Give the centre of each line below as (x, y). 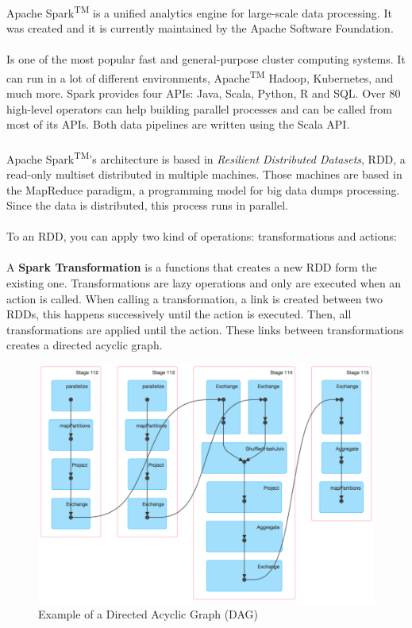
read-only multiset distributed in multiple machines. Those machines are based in (204, 173)
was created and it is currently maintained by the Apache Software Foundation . (200, 28)
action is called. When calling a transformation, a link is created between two (194, 298)
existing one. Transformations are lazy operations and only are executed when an (204, 283)
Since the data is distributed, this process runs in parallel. (147, 205)
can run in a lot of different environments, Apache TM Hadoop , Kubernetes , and (200, 77)
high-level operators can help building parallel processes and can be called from (199, 108)
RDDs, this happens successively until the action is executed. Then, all (179, 314)
